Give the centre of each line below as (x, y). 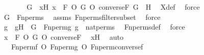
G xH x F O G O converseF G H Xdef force (113, 7)
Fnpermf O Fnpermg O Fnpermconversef (77, 47)
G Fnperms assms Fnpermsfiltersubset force (82, 17)
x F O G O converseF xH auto (63, 36)
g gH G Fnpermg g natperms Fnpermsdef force (94, 27)
